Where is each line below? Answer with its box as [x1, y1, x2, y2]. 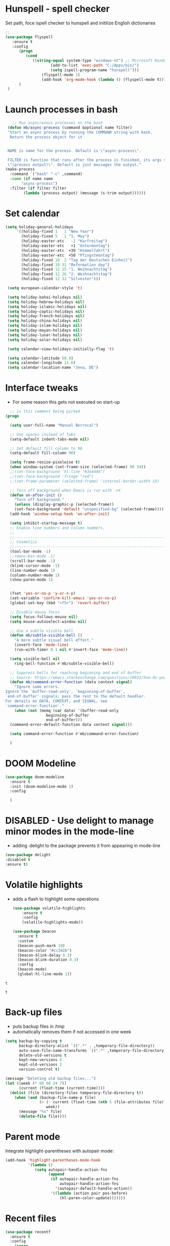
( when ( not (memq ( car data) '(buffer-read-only [14, 708, 119, 713]
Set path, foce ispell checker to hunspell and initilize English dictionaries [5, 20, 156, 26]
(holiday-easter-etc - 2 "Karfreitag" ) [21, 238, 108, 244]
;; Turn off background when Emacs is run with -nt [10, 488, 121, 493]
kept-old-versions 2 [18, 1062, 62, 1068]
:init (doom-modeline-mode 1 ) [10, 784, 73, 789]
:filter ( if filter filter [10, 186, 67, 191]
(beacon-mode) [17, 967, 47, 972]
